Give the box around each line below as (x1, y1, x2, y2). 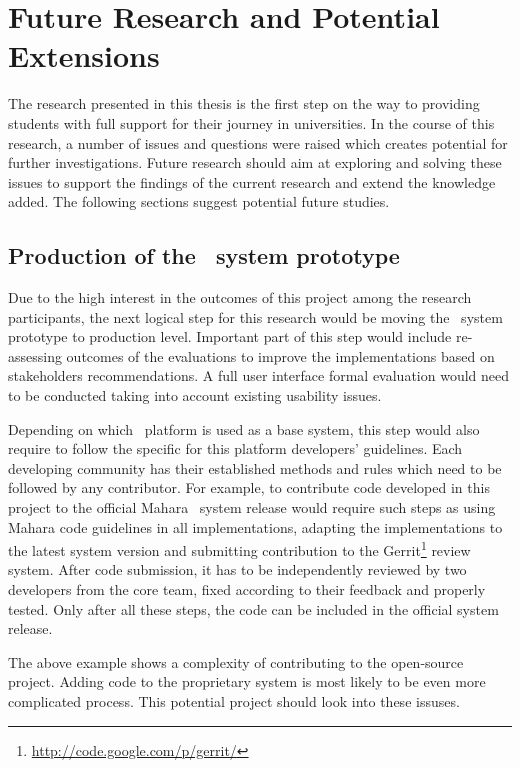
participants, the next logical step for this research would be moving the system (8, 306, 503, 327)
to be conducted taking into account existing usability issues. (8, 385, 382, 406)
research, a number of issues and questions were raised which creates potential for (8, 132, 508, 153)
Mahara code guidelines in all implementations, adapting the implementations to (8, 516, 503, 537)
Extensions (8, 35, 160, 76)
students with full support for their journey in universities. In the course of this (8, 112, 495, 133)
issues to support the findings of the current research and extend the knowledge (8, 171, 496, 192)
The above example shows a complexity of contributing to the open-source (8, 651, 464, 672)
